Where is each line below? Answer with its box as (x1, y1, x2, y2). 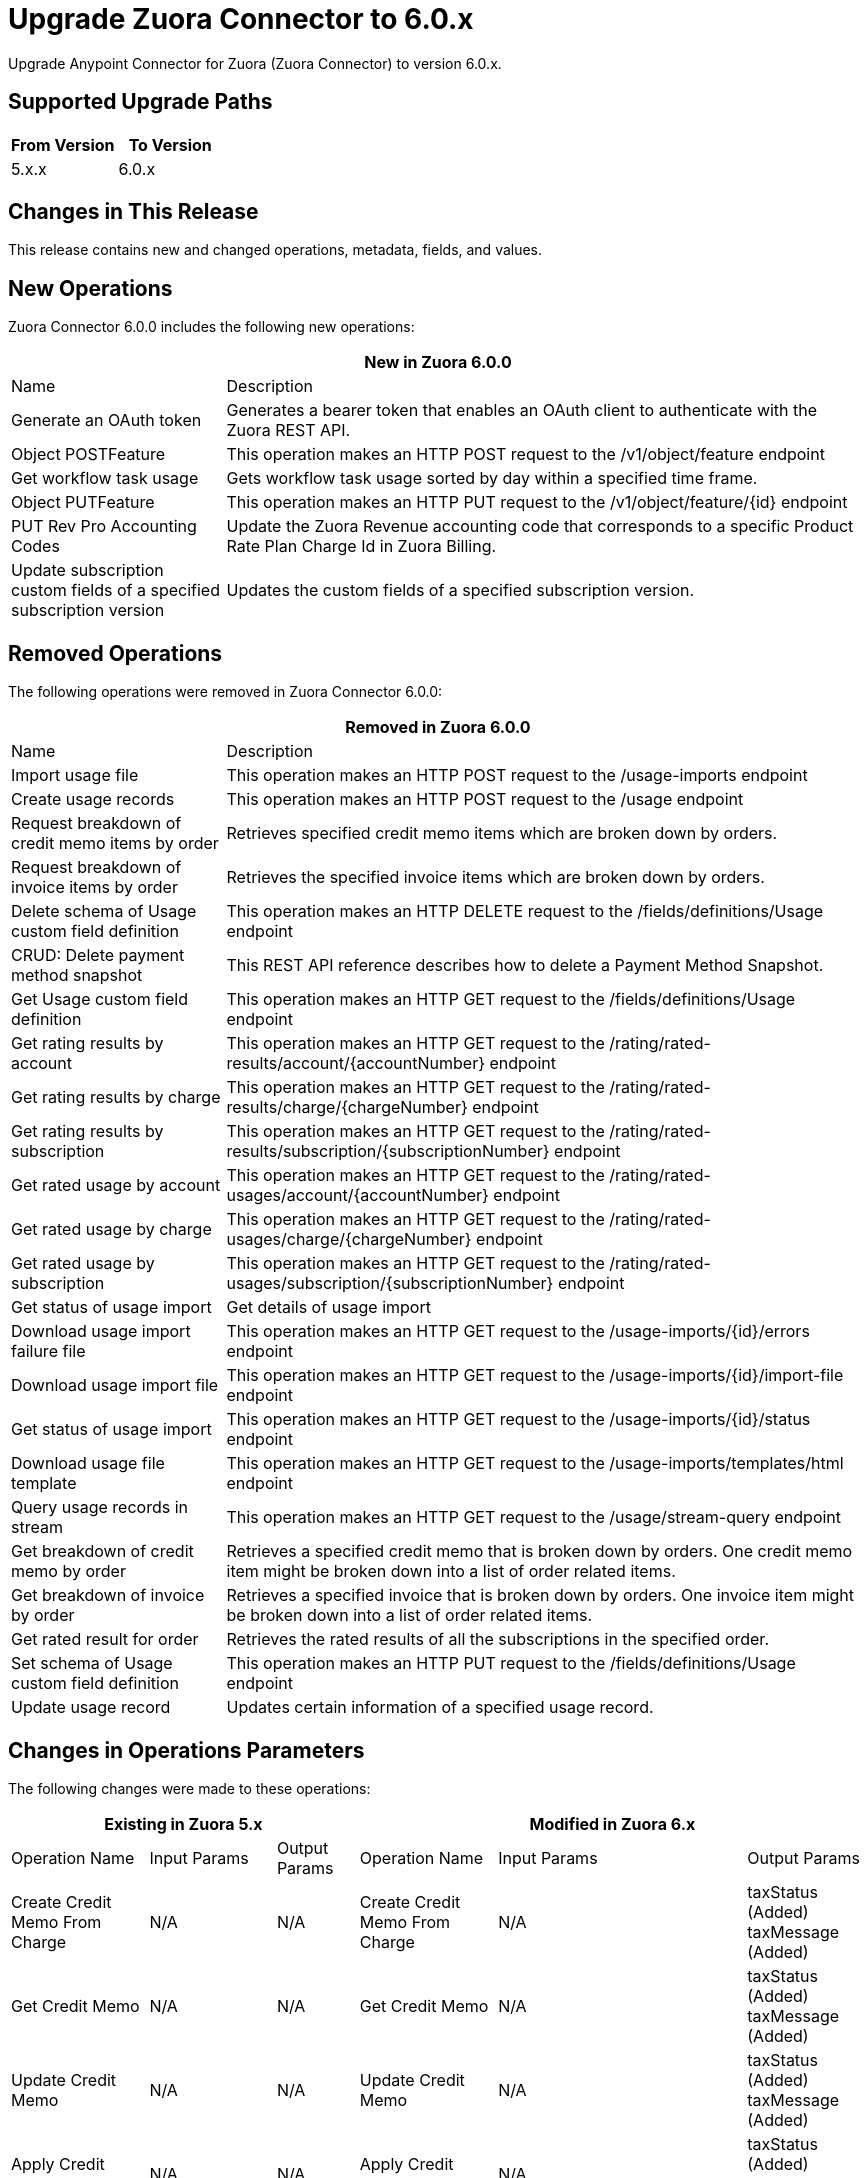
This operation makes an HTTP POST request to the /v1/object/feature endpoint (226, 444, 825, 465)
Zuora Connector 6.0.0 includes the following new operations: (8, 318, 415, 336)
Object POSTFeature (11, 444, 166, 465)
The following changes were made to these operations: (8, 1779, 371, 1797)
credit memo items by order (11, 833, 219, 854)
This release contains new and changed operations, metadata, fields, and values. (8, 241, 543, 259)
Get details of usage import (226, 1297, 431, 1318)
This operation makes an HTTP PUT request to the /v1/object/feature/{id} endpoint (226, 492, 848, 513)
